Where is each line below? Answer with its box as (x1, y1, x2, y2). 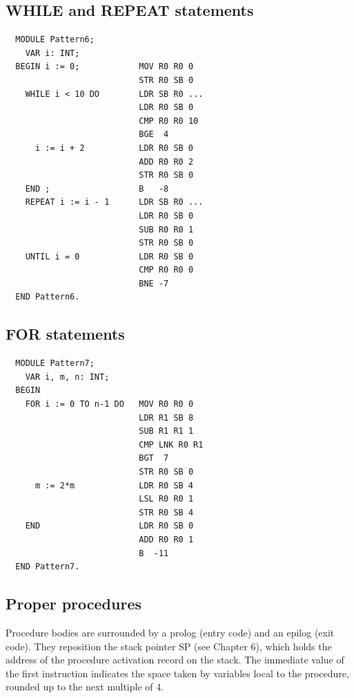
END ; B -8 (25, 183, 169, 194)
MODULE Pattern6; (15, 35, 95, 45)
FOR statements (6, 323, 125, 345)
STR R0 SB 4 (139, 507, 194, 517)
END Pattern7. (15, 562, 80, 572)
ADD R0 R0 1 (139, 535, 194, 544)
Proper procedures (6, 593, 142, 614)
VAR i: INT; (25, 48, 80, 58)
